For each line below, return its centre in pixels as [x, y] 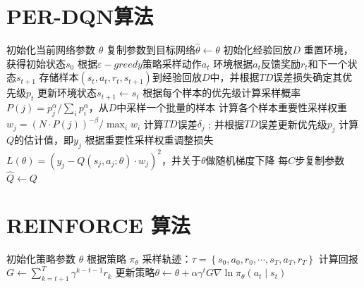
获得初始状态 [36, 63]
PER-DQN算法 [80, 16]
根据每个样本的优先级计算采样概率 [222, 93]
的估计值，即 [44, 140]
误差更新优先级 [292, 124]
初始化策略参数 [41, 258]
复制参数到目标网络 [151, 50]
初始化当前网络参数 [51, 50]
